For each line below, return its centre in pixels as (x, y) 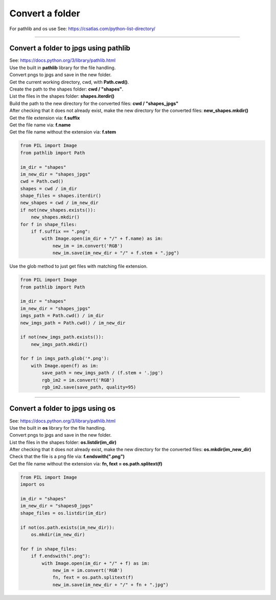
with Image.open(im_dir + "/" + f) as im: (96, 563)
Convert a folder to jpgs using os (63, 408)
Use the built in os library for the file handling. (58, 428)
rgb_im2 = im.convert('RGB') (78, 380)
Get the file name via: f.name (40, 125)
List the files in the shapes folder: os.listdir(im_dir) (63, 442)
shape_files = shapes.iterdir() (61, 196)
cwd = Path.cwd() (42, 181)
